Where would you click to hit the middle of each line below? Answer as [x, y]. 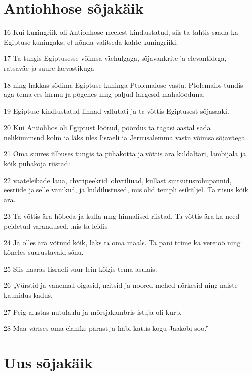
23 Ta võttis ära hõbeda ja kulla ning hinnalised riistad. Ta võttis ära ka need [122, 216]
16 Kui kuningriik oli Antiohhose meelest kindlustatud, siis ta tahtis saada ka [121, 32]
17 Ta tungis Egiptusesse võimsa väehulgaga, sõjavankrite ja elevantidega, [115, 58]
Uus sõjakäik [48, 362]
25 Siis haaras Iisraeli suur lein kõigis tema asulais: [81, 268]
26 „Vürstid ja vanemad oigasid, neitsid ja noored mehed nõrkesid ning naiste [121, 285]
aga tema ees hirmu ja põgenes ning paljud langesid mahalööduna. [105, 94]
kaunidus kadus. [28, 295]
